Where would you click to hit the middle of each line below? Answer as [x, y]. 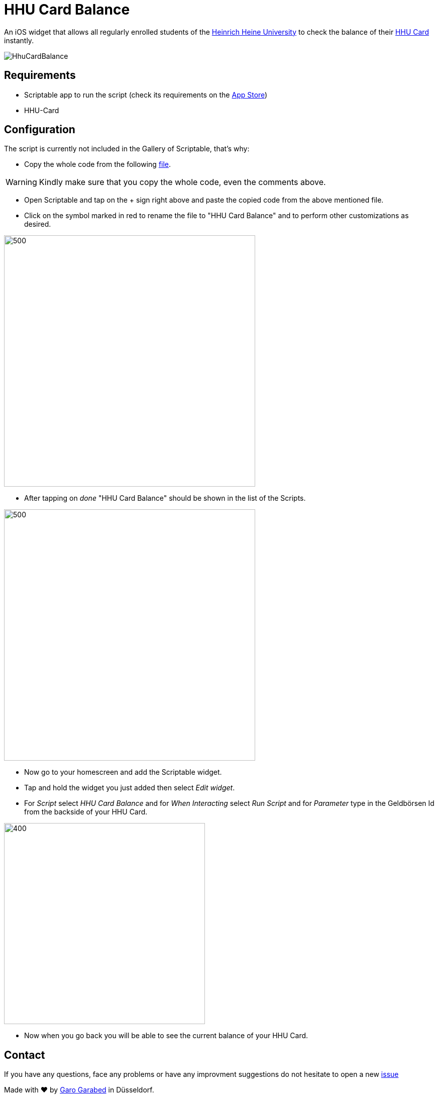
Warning [21, 182]
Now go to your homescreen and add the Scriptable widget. [123, 772]
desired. [38, 224]
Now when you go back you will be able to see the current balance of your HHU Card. [166, 1036]
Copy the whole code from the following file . [98, 164]
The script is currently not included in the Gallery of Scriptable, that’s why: [127, 149]
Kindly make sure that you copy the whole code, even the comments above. [182, 182]
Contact [25, 1055]
